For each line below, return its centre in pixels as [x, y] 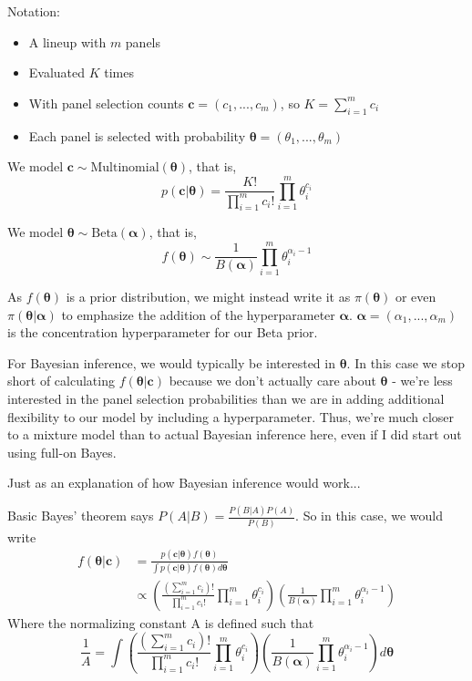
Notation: [34, 11]
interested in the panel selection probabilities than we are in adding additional [226, 398]
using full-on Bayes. [62, 452]
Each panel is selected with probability [137, 135]
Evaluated [57, 72]
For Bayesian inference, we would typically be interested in [171, 362]
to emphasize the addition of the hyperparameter [198, 314]
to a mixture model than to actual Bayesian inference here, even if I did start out [235, 434]
